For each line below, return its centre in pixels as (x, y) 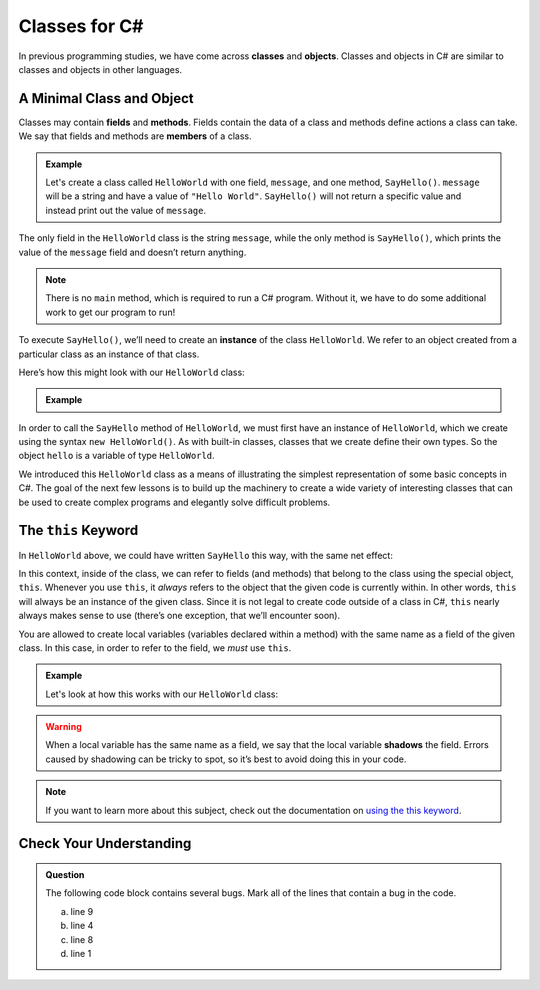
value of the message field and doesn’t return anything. (132, 252)
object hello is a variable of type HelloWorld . (116, 456)
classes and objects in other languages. (100, 69)
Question (65, 875)
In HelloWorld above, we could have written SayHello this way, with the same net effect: (206, 555)
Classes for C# (81, 26)
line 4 (82, 926)
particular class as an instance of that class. (109, 354)
